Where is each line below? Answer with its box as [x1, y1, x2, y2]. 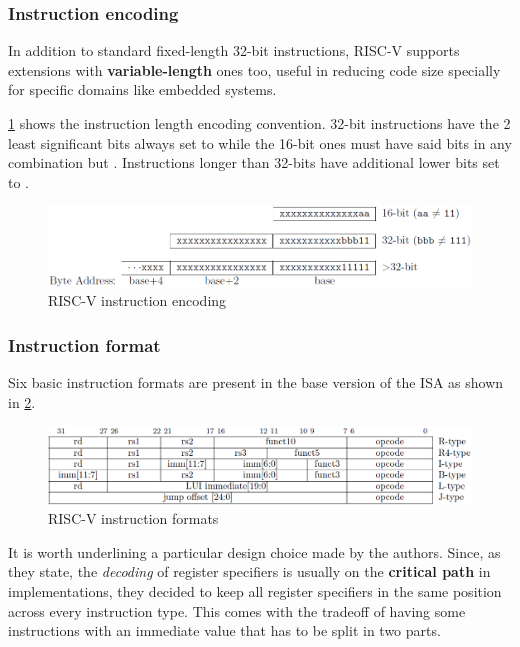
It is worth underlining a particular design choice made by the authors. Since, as [8, 541, 501, 562]
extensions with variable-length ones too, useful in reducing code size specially [8, 59, 501, 80]
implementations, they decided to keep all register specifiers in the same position [8, 581, 502, 601]
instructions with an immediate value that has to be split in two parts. [8, 620, 441, 641]
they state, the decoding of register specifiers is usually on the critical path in [8, 561, 491, 582]
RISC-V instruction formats [48, 508, 219, 529]
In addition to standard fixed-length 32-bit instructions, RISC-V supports [8, 40, 460, 61]
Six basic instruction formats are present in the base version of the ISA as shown [8, 372, 504, 393]
